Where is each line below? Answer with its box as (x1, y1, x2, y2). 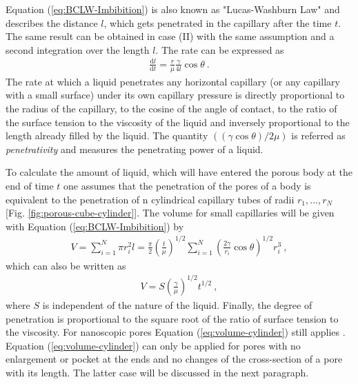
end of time (6, 178, 54, 192)
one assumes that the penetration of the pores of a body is (63, 178, 311, 192)
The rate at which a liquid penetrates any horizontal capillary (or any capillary (6, 74, 340, 88)
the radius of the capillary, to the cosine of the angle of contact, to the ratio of (6, 101, 337, 115)
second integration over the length (6, 42, 150, 57)
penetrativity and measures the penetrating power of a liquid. (6, 141, 263, 156)
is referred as (291, 128, 346, 143)
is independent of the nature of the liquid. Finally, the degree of (42, 297, 312, 312)
